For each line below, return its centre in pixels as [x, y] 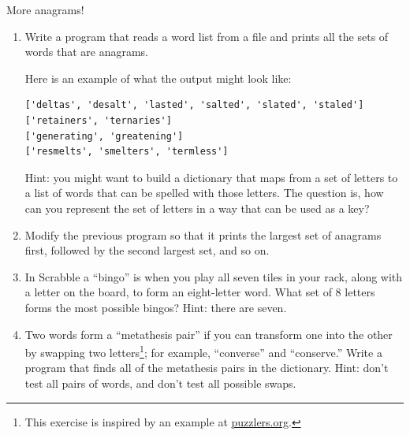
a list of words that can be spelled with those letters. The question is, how [204, 193]
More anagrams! [45, 9]
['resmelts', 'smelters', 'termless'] [127, 152]
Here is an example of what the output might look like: [158, 78]
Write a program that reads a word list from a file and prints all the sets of [207, 36]
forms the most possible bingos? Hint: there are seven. [156, 307]
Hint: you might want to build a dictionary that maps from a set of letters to [211, 177]
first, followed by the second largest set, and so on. [147, 250]
